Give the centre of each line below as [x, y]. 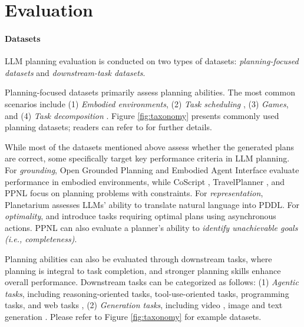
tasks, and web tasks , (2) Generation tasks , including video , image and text [144, 305]
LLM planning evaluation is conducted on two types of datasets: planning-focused [152, 61]
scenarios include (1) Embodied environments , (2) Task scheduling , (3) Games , [147, 103]
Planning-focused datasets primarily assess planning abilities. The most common [150, 92]
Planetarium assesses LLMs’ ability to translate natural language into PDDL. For [152, 204]
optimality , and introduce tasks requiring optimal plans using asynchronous [141, 216]
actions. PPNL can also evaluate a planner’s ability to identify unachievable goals [151, 227]
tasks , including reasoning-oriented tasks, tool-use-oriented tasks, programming [147, 293]
